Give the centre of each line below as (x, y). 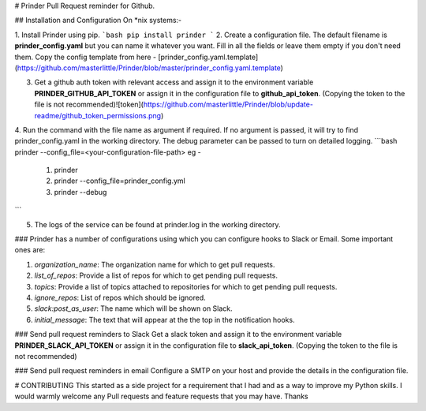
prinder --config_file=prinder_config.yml (120, 181)
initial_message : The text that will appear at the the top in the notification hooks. (164, 319)
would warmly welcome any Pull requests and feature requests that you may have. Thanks (161, 396)
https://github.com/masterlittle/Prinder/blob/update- (228, 105)
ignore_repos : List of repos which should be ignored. (120, 297)
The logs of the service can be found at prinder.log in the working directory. (157, 224)
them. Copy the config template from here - (86, 57)
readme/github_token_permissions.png (98, 115)
